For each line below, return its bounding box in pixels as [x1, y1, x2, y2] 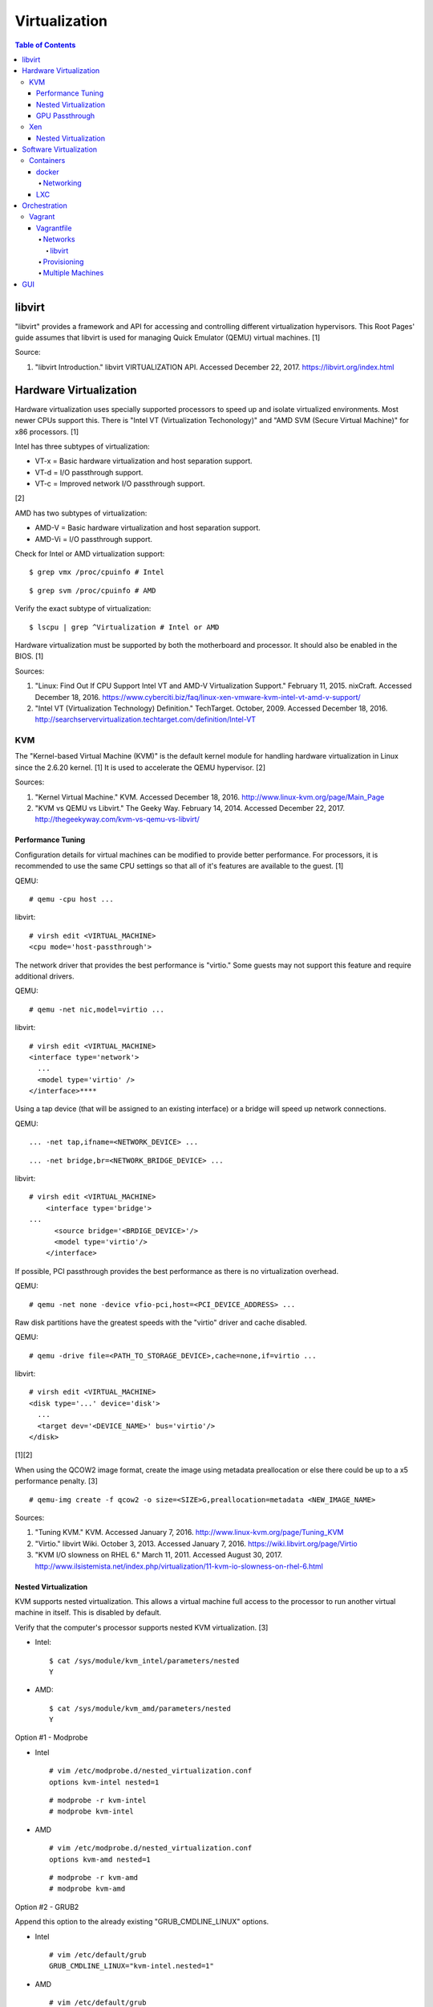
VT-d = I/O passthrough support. [34, 467, 144, 477]
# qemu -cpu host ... [29, 894, 114, 903]
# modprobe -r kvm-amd [49, 1873, 139, 1882]
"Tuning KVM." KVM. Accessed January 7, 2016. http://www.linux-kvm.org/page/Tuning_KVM [34, 1528, 344, 1537]
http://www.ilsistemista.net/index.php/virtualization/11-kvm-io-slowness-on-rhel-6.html [34, 1561, 324, 1571]
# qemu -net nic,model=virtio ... [29, 1004, 164, 1014]
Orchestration [22, 201, 67, 210]
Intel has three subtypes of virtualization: [14, 442, 150, 451]
